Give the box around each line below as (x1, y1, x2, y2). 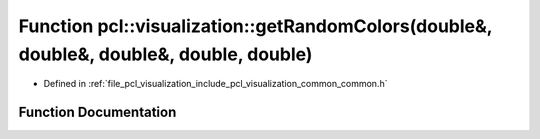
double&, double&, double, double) (18, 43, 313, 65)
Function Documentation (18, 104, 177, 121)
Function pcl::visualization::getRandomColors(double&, (18, 15, 493, 37)
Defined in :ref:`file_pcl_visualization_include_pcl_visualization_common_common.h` (43, 78, 388, 90)
